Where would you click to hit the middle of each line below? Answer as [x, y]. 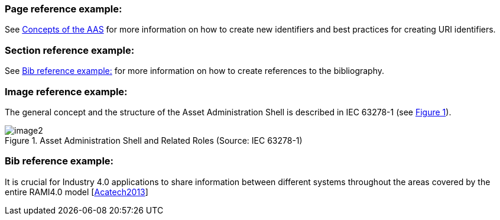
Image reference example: [66, 91]
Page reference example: [64, 9]
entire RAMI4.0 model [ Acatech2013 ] [77, 192]
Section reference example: [70, 50]
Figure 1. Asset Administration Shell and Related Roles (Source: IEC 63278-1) [154, 140]
